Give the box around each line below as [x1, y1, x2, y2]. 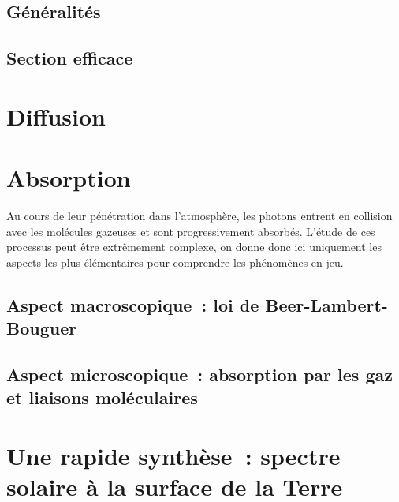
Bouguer [6, 316, 77, 340]
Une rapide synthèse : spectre [6, 439, 341, 471]
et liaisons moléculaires [6, 385, 198, 410]
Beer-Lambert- [265, 292, 388, 317]
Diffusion [6, 99, 106, 132]
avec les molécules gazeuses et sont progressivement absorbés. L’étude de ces [6, 223, 375, 239]
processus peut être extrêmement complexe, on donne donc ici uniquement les [6, 238, 382, 255]
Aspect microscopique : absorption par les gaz [6, 362, 393, 386]
